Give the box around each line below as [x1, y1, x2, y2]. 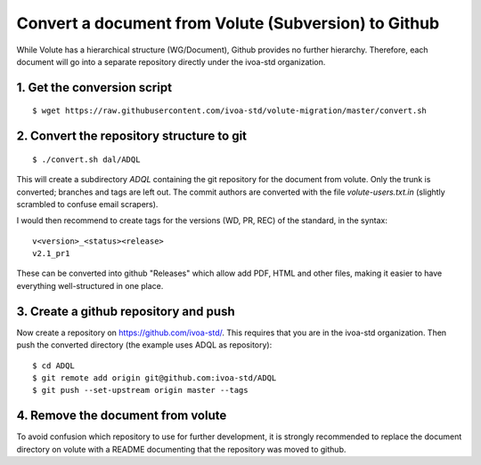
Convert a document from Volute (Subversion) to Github [16, 13, 440, 33]
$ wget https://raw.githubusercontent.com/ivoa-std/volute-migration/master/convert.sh [32, 106, 428, 116]
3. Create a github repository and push [16, 303, 235, 319]
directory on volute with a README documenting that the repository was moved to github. [16, 444, 346, 454]
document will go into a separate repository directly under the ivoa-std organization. [16, 56, 326, 67]
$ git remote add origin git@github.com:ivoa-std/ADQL [32, 373, 277, 382]
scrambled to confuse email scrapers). [16, 198, 159, 209]
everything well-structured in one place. [16, 280, 164, 291]
